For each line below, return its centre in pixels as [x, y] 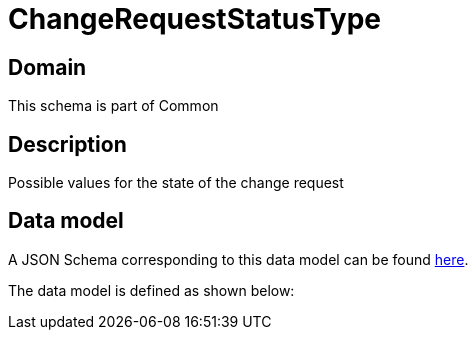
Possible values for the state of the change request [176, 183]
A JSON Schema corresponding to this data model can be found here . [238, 259]
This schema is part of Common [113, 106]
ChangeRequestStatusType [195, 19]
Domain [47, 67]
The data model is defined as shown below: [151, 290]
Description [67, 144]
